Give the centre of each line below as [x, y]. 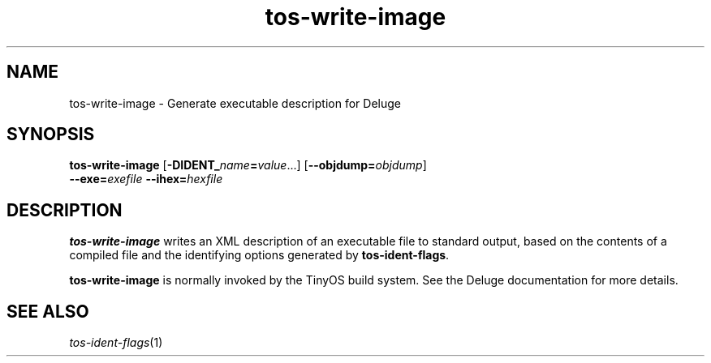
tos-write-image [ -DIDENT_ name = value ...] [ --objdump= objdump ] [248, 165]
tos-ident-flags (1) [116, 343]
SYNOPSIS [51, 135]
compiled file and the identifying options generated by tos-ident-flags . [259, 255]
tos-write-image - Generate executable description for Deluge [235, 103]
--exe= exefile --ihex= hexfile [146, 179]
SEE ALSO [48, 311]
